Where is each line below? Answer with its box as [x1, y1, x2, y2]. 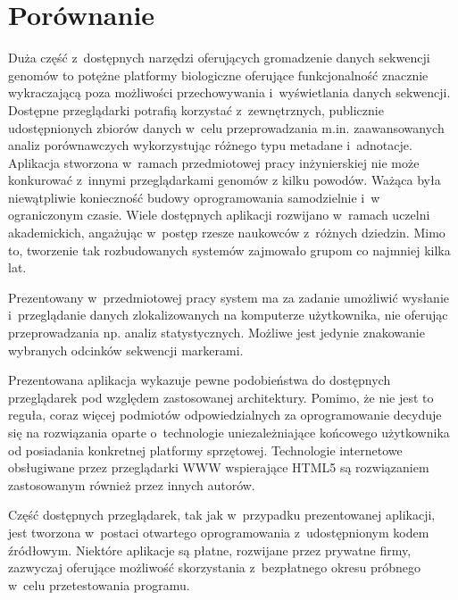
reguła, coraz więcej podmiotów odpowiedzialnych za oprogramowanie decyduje [8, 405, 442, 424]
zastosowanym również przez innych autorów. [8, 475, 255, 494]
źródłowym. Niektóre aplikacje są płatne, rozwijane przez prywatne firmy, [8, 540, 412, 559]
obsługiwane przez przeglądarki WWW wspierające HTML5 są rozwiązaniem [8, 458, 429, 477]
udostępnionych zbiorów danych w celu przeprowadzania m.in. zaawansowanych [8, 118, 445, 137]
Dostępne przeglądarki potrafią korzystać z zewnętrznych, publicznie [8, 100, 384, 119]
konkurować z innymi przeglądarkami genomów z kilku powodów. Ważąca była [8, 171, 441, 189]
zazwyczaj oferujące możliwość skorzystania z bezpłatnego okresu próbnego [8, 558, 421, 577]
